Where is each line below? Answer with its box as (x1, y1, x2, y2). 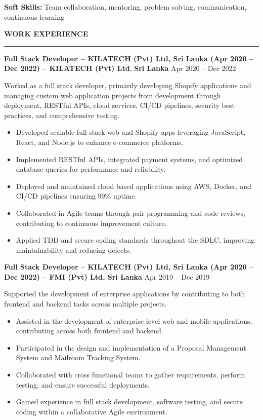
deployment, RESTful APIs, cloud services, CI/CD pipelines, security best (4, 100, 235, 110)
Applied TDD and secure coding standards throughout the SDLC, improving (16, 235, 255, 245)
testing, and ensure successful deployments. (16, 379, 150, 390)
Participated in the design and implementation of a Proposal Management (16, 342, 246, 353)
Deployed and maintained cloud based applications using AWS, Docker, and (16, 180, 251, 191)
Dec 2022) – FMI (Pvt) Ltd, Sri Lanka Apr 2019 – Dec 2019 (4, 271, 210, 282)
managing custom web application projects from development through (4, 90, 221, 100)
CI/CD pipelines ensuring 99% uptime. (16, 190, 137, 201)
